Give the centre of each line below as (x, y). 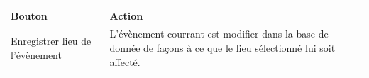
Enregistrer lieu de (51, 41)
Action (126, 15)
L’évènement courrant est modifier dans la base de (219, 34)
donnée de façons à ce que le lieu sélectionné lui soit (222, 47)
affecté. (125, 61)
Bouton (29, 15)
